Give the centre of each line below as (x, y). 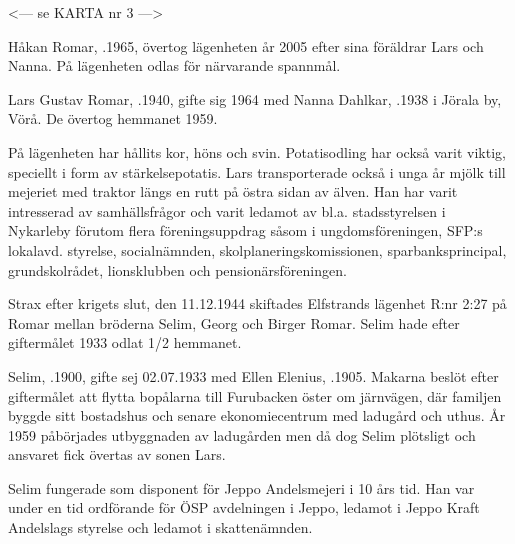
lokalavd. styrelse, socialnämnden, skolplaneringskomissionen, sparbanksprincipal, (257, 249)
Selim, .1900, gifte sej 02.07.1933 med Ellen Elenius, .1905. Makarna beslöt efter (253, 375)
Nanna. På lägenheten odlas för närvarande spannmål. (174, 65)
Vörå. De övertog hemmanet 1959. (113, 118)
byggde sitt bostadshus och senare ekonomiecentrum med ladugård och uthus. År (257, 415)
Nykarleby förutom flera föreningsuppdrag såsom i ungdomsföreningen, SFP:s (245, 230)
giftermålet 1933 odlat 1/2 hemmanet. (125, 342)
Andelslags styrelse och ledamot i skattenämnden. (160, 527)
